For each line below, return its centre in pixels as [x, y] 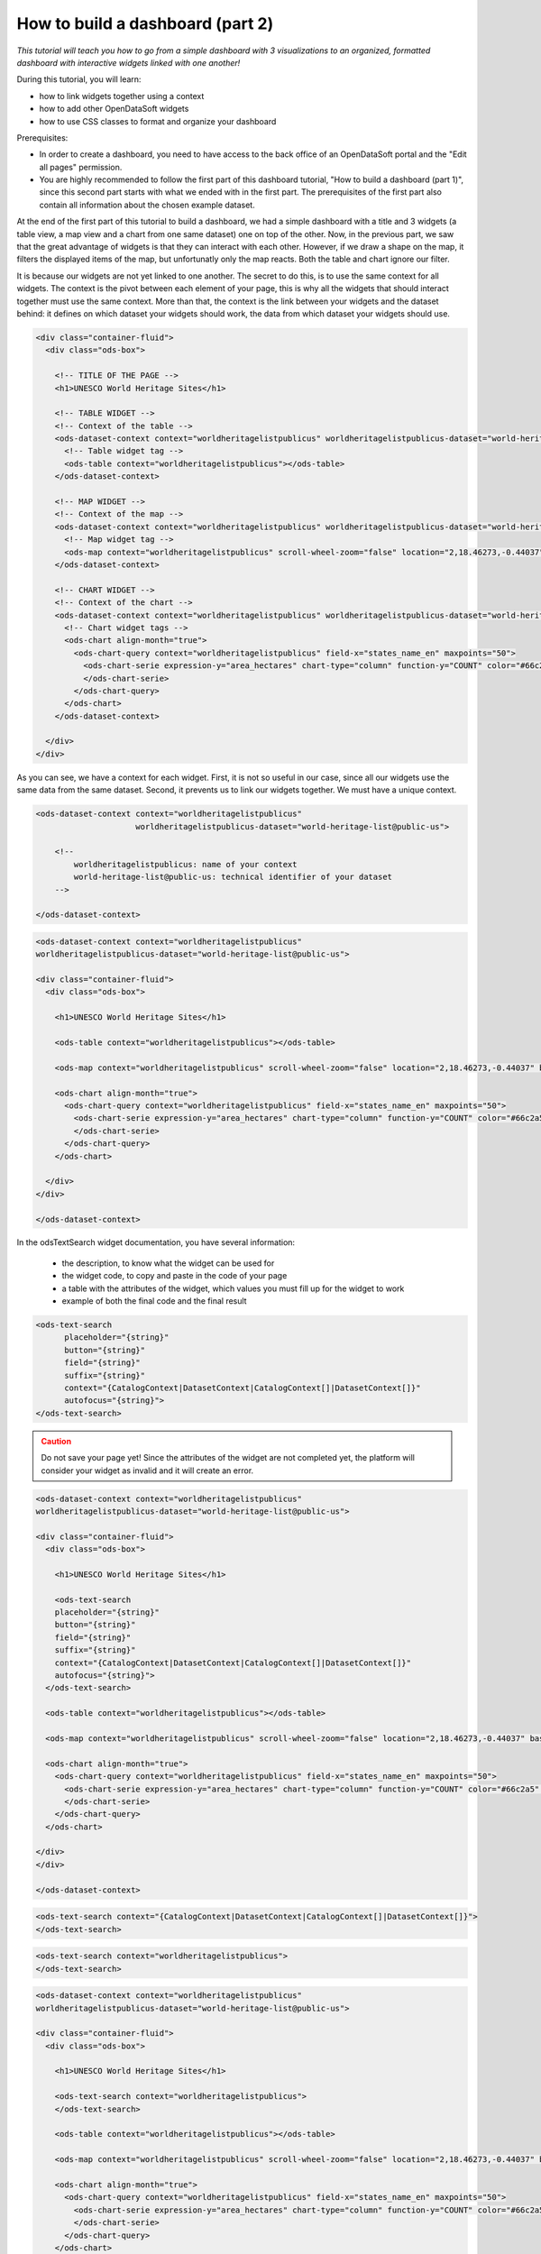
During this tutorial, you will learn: [79, 79]
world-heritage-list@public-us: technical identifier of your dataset [233, 877]
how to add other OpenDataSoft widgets [114, 109]
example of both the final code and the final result [154, 1301]
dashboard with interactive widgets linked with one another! [128, 62]
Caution [56, 1441]
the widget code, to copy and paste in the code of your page [174, 1276]
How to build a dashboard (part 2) [145, 23]
